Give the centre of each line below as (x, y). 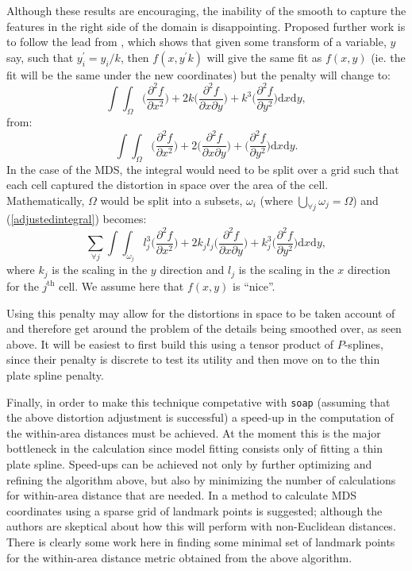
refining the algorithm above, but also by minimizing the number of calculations (201, 479)
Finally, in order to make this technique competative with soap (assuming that (198, 401)
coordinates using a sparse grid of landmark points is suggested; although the (194, 510)
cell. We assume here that (121, 285)
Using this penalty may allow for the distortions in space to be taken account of (201, 313)
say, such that (40, 57)
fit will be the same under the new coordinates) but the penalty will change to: (199, 74)
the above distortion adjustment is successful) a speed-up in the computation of (200, 417)
